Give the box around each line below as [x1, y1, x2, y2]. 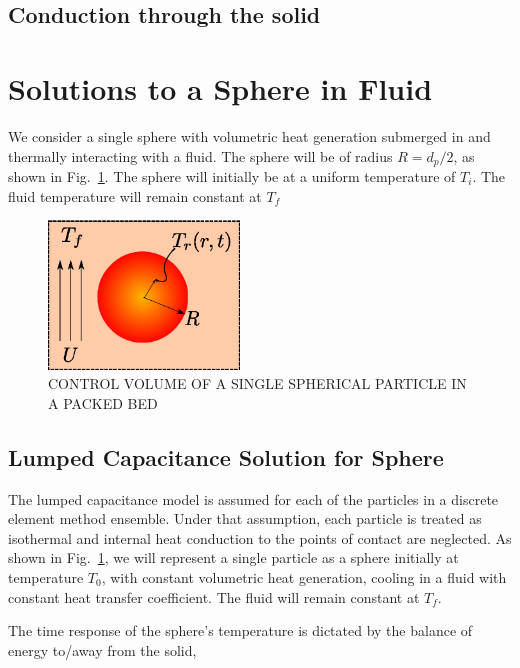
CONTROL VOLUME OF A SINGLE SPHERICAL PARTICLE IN [48, 373, 467, 394]
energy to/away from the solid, [8, 639, 197, 660]
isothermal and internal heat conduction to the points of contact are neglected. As [8, 527, 512, 548]
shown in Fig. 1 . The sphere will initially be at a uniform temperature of [8, 165, 456, 186]
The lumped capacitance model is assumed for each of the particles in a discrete [8, 488, 499, 509]
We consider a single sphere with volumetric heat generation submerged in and [8, 125, 491, 146]
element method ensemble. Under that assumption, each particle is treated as [8, 508, 482, 529]
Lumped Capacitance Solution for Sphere [8, 441, 444, 472]
